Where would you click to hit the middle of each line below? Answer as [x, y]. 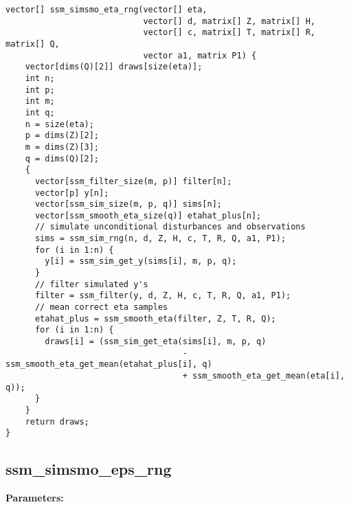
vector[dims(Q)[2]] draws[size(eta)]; [114, 67]
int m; [40, 101]
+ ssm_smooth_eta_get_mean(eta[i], [263, 376]
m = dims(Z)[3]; [62, 147]
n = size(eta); [59, 124]
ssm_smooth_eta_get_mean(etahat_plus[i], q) [109, 364]
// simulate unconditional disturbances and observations [170, 227]
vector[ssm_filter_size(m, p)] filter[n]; [133, 181]
